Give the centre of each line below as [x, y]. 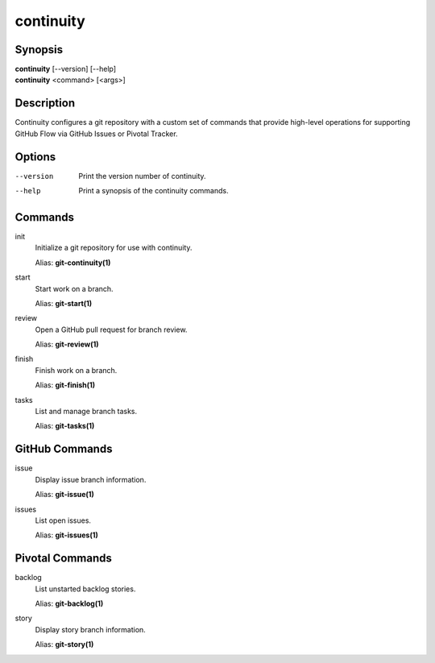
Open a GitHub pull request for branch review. [111, 329]
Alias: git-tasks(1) [65, 426]
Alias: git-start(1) [64, 303]
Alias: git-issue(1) [64, 495]
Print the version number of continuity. [142, 176]
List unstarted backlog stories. [85, 589]
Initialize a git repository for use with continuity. [114, 248]
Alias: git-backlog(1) [69, 603]
